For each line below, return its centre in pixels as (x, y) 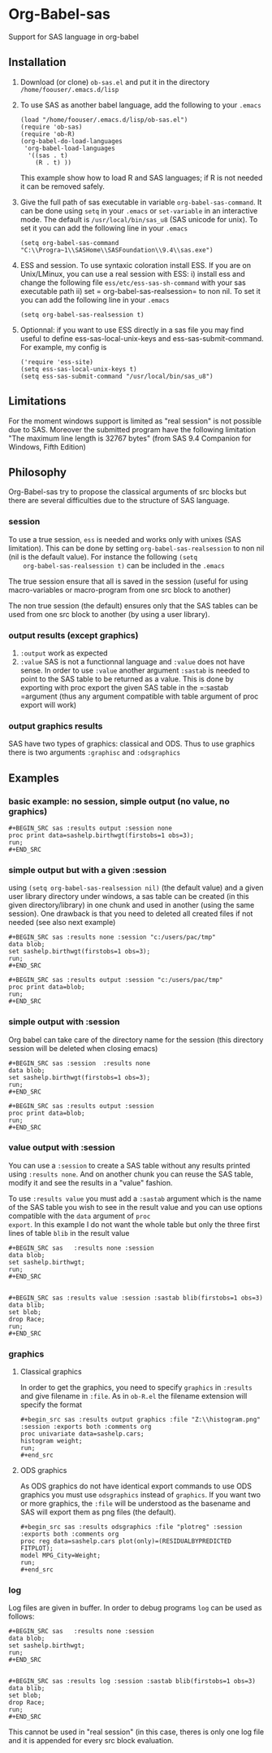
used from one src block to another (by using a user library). (109, 614)
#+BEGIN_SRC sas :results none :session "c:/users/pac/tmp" (112, 937)
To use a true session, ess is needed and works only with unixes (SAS (125, 539)
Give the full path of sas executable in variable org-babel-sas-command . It (141, 202)
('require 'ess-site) (56, 362)
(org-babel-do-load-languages (71, 141)
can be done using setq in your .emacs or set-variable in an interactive (139, 210)
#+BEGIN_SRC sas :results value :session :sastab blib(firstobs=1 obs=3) (136, 1298)
